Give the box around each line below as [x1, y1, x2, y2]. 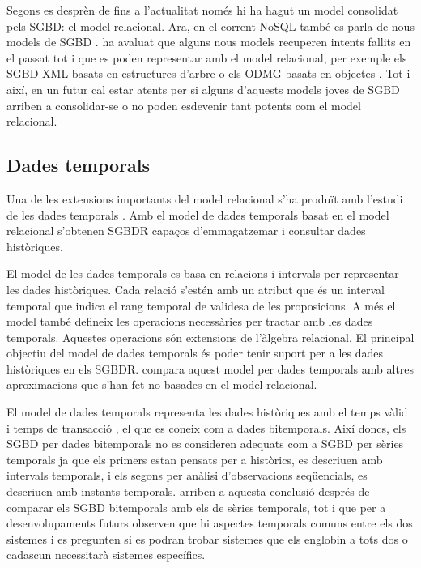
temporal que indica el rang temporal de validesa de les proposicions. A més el [6, 297, 396, 314]
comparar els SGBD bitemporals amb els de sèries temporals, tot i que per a [6, 498, 386, 515]
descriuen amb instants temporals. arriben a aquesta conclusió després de [6, 483, 370, 500]
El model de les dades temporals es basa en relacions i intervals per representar [6, 265, 399, 282]
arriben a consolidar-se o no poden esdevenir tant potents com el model [6, 96, 361, 113]
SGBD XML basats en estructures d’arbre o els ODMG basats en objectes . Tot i [6, 65, 410, 82]
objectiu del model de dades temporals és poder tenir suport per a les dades [6, 344, 383, 361]
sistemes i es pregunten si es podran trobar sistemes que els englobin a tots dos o [6, 530, 408, 547]
